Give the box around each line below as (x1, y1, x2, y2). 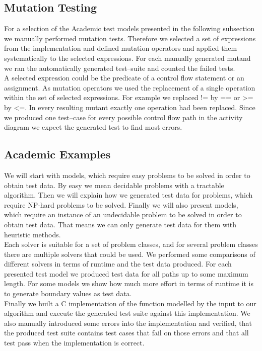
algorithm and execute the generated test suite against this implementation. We (4, 308, 250, 318)
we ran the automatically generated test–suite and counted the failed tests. (4, 62, 235, 73)
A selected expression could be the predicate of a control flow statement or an (4, 72, 244, 83)
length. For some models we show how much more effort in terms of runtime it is (4, 278, 253, 289)
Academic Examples (4, 146, 111, 162)
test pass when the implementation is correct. (4, 337, 145, 348)
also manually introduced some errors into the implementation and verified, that (4, 317, 252, 328)
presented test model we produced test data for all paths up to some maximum (4, 268, 248, 279)
